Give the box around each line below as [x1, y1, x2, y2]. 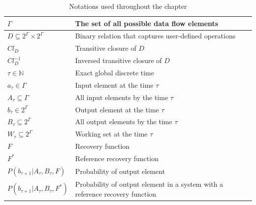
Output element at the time [75, 104, 159, 114]
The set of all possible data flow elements [75, 18, 219, 28]
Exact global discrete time [75, 67, 154, 77]
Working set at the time [75, 129, 148, 139]
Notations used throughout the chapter [69, 1, 187, 11]
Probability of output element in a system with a [75, 178, 224, 189]
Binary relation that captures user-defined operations [75, 31, 236, 41]
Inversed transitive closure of [75, 55, 162, 66]
